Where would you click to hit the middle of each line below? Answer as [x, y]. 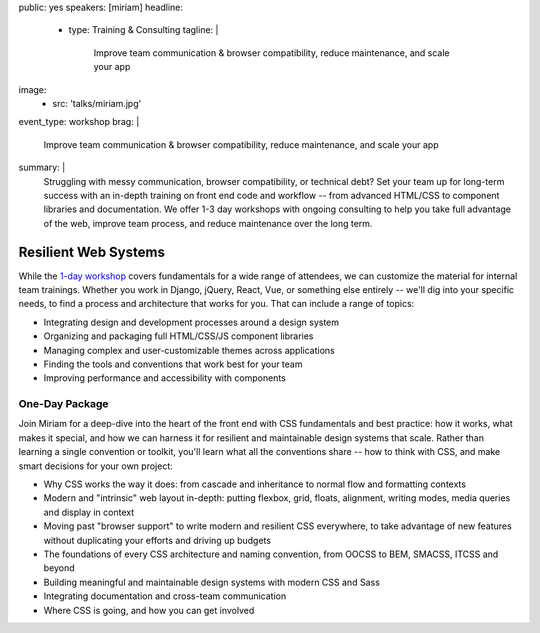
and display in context [89, 512]
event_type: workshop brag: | [79, 122]
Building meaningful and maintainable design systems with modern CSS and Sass [211, 582]
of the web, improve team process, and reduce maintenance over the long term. [208, 223]
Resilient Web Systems [91, 251]
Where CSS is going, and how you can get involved [149, 610]
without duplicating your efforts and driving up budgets [157, 540]
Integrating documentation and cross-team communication [165, 596]
